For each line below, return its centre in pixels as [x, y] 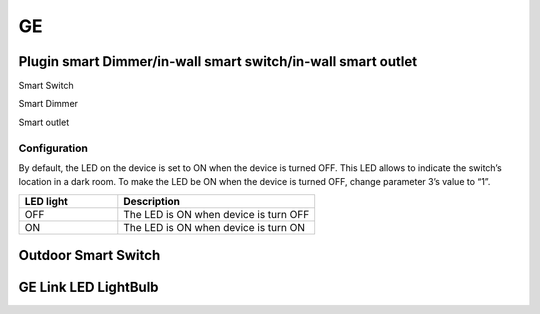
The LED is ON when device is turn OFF [216, 214]
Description [151, 201]
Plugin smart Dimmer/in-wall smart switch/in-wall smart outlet [218, 61]
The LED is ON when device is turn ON [214, 227]
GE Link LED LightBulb [88, 287]
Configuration [53, 148]
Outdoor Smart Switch [89, 255]
